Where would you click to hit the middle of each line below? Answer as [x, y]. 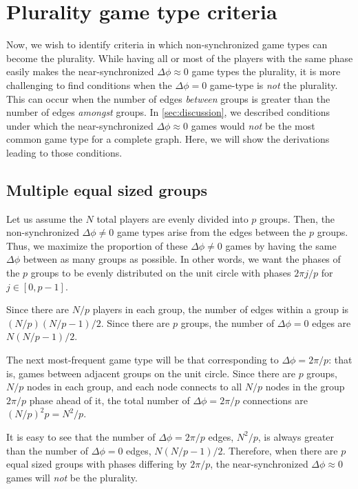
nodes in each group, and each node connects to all [134, 387]
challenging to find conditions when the [89, 84]
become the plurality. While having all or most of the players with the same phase [180, 58]
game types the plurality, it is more [266, 71]
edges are [331, 322]
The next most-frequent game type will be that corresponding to [143, 360]
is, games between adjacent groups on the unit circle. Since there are [151, 373]
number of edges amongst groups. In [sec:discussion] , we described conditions [168, 112]
